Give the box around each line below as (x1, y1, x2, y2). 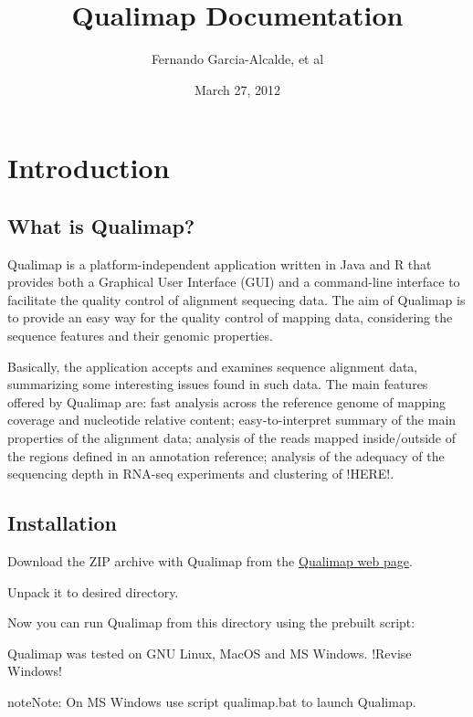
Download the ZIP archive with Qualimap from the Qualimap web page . (7, 552, 413, 571)
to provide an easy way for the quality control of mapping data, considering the (7, 308, 453, 327)
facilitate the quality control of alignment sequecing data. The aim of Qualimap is (7, 290, 466, 309)
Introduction (7, 149, 170, 186)
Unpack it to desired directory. (7, 582, 179, 601)
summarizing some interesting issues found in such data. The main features (7, 374, 428, 394)
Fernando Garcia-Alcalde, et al (151, 49, 324, 69)
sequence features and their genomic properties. (7, 326, 273, 345)
